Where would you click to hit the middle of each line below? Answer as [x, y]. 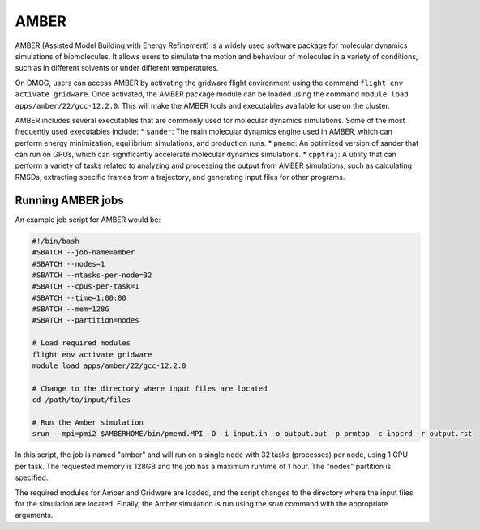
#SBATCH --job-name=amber [84, 252]
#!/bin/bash [56, 241]
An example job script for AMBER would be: [88, 220]
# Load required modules [81, 343]
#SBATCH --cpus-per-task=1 [86, 286]
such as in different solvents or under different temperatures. [117, 68]
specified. [32, 477]
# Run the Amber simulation [88, 422]
